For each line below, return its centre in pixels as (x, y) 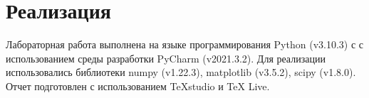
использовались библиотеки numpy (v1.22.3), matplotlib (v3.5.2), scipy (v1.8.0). (181, 72)
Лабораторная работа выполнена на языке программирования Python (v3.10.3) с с (185, 44)
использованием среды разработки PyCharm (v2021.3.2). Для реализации (166, 58)
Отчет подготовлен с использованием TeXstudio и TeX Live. (138, 86)
